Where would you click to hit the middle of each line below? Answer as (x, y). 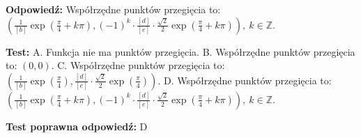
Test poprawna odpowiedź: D (77, 126)
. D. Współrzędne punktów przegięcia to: (245, 80)
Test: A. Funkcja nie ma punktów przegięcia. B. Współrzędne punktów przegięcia (180, 51)
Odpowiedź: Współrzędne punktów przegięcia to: (113, 9)
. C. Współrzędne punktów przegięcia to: (138, 65)
